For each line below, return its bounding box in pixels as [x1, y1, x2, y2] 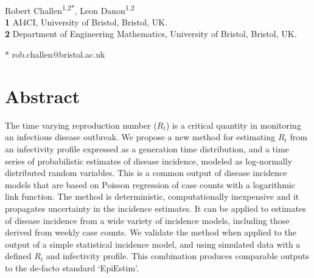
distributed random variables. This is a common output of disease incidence [5, 166, 287, 179]
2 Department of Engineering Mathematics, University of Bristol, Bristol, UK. [5, 27, 297, 40]
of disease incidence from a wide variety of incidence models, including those [5, 214, 290, 226]
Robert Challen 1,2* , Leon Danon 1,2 [5, 2, 134, 16]
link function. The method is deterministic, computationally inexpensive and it [5, 190, 299, 203]
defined [5, 249, 32, 262]
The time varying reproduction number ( [5, 118, 157, 131]
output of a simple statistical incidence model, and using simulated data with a [5, 237, 301, 250]
